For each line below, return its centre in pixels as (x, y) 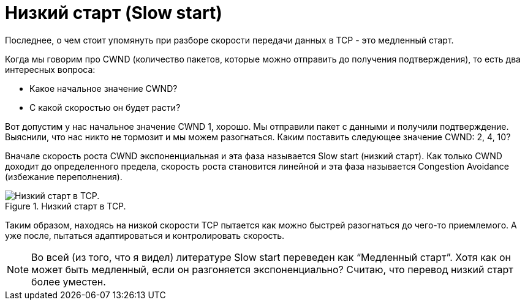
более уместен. (69, 281)
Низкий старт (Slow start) (114, 13)
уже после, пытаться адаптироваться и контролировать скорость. (145, 235)
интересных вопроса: (50, 69)
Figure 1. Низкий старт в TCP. (66, 206)
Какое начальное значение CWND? (104, 88)
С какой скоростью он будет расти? (105, 107)
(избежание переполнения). (64, 176)
